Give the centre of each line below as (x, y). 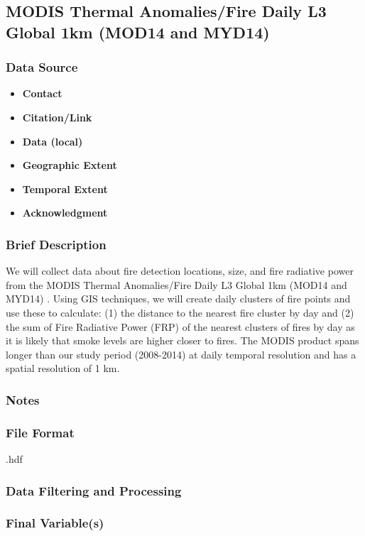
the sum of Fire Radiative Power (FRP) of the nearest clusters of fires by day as (180, 326)
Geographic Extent (70, 165)
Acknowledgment (65, 213)
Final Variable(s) (55, 523)
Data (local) (53, 141)
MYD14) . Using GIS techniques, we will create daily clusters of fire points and (178, 299)
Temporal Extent (65, 188)
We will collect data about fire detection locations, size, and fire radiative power (180, 271)
